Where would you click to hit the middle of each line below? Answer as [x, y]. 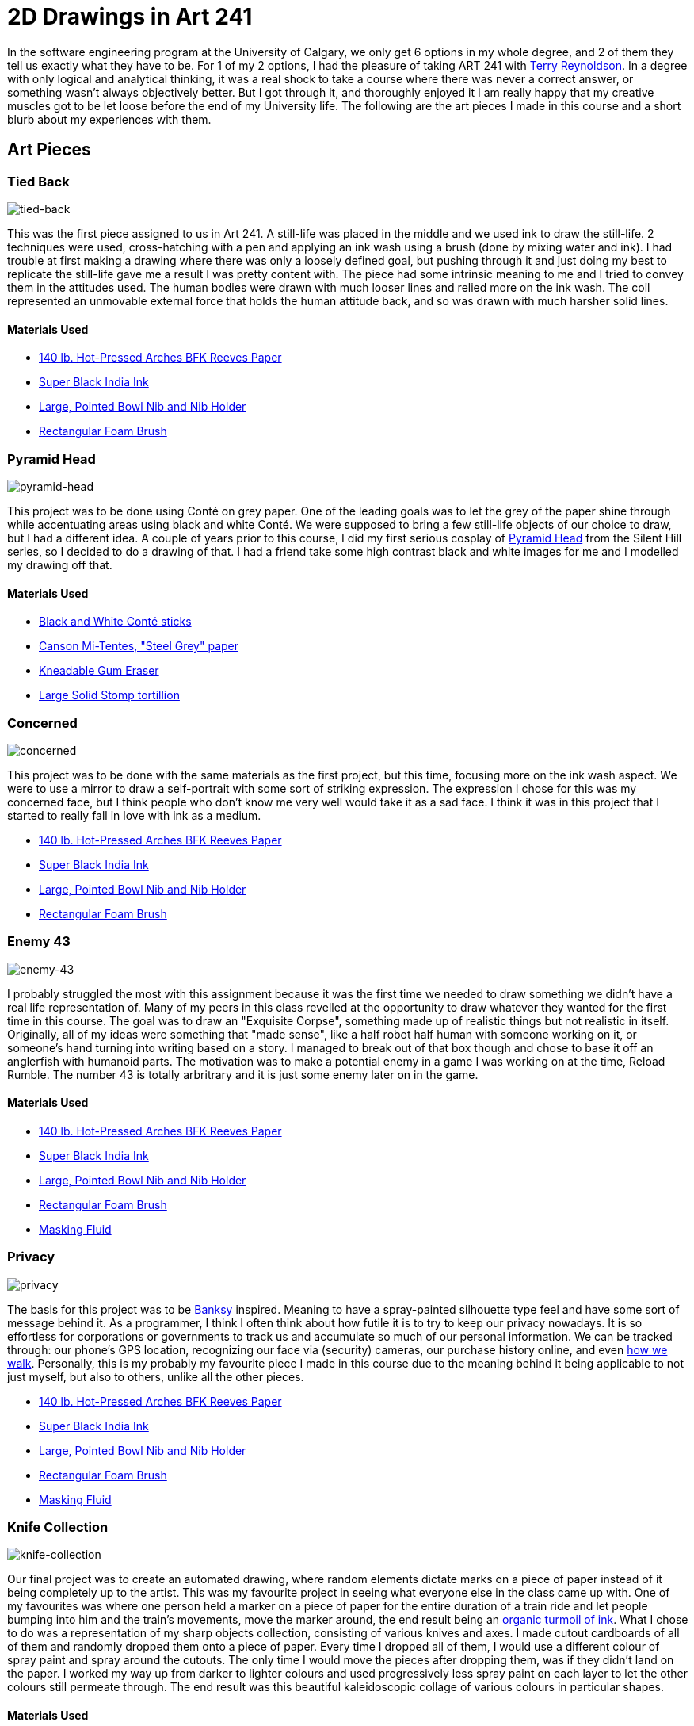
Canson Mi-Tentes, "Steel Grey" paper [139, 646]
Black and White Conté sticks [115, 622]
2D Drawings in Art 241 [130, 17]
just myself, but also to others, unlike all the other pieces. [156, 1376]
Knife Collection [58, 1527]
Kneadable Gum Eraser [99, 671]
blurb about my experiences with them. [109, 119]
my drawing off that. [60, 564]
